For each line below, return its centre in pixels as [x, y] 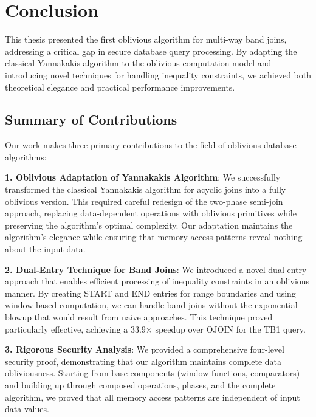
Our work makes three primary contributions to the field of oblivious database [151, 145]
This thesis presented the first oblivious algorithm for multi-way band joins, [146, 39]
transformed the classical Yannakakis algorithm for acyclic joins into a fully [146, 189]
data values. [27, 409]
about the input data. [45, 249]
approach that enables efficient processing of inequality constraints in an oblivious [157, 281]
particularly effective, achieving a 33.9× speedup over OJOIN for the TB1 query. [155, 329]
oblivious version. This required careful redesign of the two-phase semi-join [144, 201]
